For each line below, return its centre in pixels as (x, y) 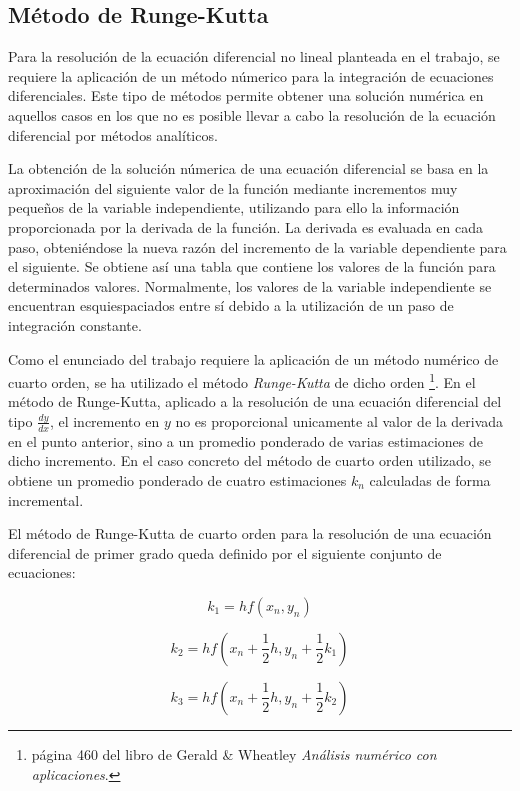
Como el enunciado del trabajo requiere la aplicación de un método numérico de (253, 358)
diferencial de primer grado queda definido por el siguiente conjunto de (225, 552)
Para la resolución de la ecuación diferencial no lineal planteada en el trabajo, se (254, 56)
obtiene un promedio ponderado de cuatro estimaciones (177, 479)
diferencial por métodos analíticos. (113, 134)
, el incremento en (104, 420)
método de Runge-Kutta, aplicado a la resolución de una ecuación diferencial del (255, 401)
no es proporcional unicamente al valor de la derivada (339, 420)
